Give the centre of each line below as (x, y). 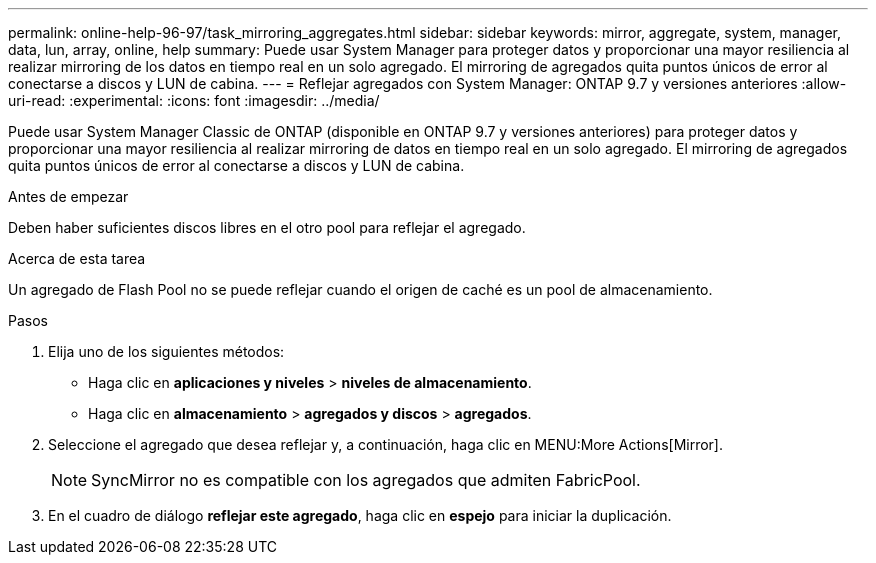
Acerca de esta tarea (77, 258)
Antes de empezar (68, 196)
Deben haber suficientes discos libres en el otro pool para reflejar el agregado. (267, 227)
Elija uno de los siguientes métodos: (166, 351)
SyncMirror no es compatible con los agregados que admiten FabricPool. (366, 480)
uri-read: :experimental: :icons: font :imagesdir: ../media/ (194, 100)
